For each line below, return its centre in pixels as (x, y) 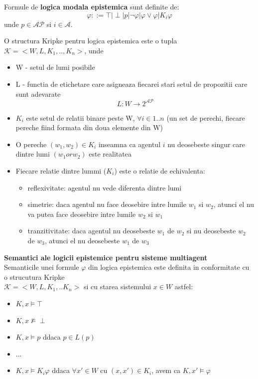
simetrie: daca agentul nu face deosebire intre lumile (107, 204)
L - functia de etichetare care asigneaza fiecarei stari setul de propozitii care (131, 84)
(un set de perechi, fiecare (206, 117)
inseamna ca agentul (129, 144)
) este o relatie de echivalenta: (160, 171)
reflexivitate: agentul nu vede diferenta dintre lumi (105, 187)
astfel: (184, 286)
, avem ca (166, 370)
